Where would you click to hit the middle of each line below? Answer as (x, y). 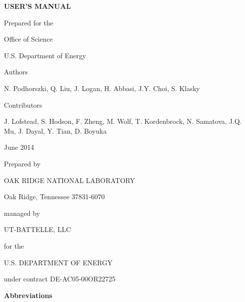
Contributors (23, 105)
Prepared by (22, 163)
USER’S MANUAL (38, 6)
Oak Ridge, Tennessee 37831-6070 (54, 197)
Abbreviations (28, 295)
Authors (16, 72)
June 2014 (19, 147)
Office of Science (28, 39)
